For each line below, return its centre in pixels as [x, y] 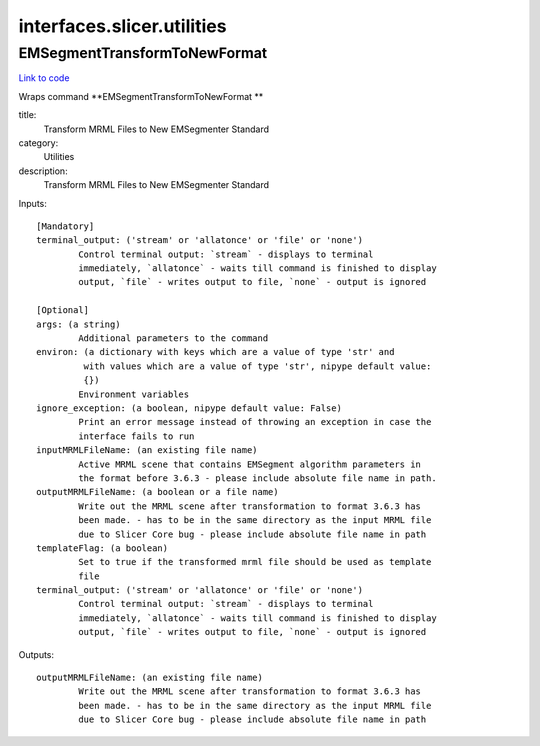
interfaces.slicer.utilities [122, 26]
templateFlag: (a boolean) [102, 548]
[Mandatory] [65, 226]
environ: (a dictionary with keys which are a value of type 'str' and [215, 352]
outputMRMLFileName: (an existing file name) [150, 678]
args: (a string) [78, 324]
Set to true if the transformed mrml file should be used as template [255, 562]
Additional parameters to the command [173, 338]
